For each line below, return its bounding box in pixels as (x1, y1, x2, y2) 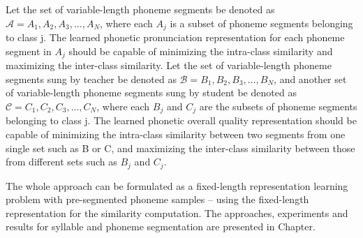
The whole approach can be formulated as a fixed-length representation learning (6, 178, 348, 193)
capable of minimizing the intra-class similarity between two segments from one (6, 126, 346, 141)
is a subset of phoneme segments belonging (170, 15, 353, 30)
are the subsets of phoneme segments (199, 98, 357, 113)
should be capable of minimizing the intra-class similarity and (68, 43, 333, 58)
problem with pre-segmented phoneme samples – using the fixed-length (6, 192, 309, 207)
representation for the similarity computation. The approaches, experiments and (6, 205, 348, 220)
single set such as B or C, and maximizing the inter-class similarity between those (6, 140, 355, 155)
